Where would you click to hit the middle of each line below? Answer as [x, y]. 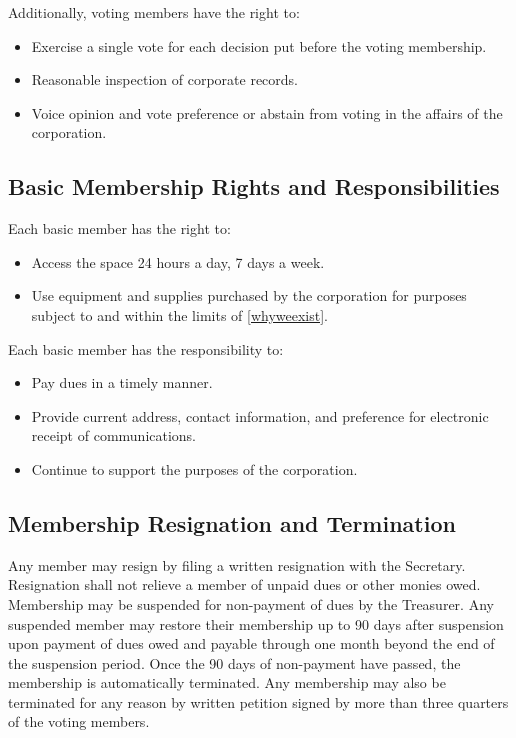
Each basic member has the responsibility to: [146, 348]
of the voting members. [79, 721]
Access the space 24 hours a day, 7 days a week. [178, 261]
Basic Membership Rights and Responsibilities [254, 186]
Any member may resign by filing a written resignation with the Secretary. [237, 564]
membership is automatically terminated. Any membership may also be [227, 682]
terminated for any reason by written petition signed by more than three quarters [258, 701]
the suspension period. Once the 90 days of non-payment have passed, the [234, 662]
